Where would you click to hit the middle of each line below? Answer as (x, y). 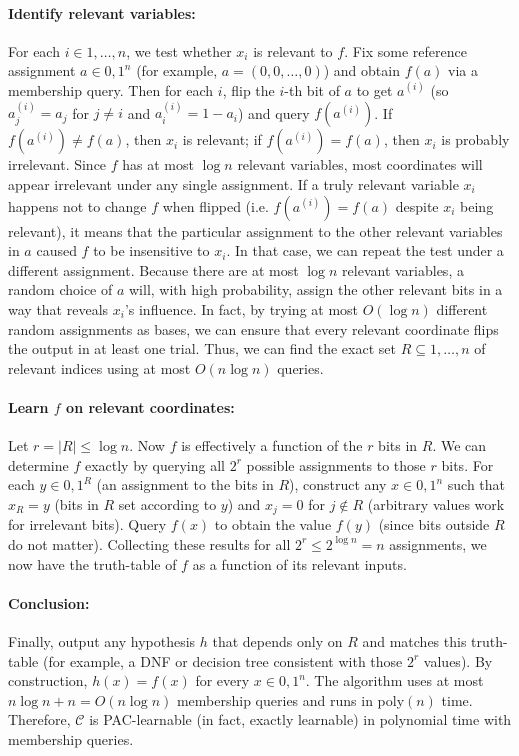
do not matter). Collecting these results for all (149, 543)
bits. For (467, 464)
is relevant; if (222, 139)
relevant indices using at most (99, 367)
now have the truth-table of (92, 563)
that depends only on (277, 640)
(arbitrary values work (436, 503)
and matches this (414, 640)
